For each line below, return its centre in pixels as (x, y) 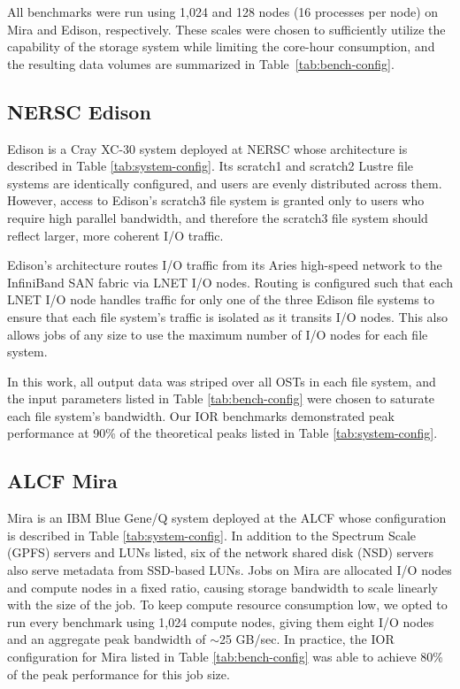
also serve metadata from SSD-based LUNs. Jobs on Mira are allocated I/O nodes (230, 570)
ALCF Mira (62, 481)
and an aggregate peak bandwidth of (107, 639)
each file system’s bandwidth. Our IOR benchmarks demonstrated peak (201, 415)
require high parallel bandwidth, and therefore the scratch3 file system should (218, 217)
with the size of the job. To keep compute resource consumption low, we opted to (227, 605)
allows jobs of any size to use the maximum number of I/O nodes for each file (218, 334)
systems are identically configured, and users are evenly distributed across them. (225, 183)
